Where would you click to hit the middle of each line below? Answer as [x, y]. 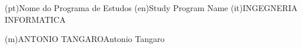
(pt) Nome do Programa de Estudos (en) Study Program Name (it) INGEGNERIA [151, 8]
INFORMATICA [35, 19]
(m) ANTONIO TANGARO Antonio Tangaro [85, 39]
